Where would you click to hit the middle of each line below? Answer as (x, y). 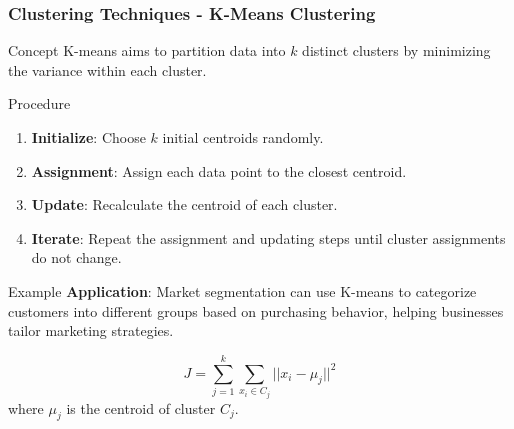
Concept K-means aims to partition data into (147, 50)
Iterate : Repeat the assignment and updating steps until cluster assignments (268, 237)
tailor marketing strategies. (91, 330)
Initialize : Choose (88, 137)
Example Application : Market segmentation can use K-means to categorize (242, 290)
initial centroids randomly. (243, 137)
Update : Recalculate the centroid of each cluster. (184, 204)
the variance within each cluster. (107, 69)
